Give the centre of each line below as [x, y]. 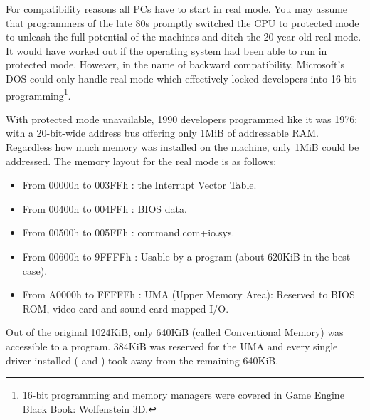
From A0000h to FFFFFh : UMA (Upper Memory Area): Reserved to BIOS [189, 294]
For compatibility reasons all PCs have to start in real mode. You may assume [177, 9]
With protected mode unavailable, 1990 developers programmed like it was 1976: [182, 119]
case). [35, 270]
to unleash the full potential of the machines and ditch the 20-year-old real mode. [184, 37]
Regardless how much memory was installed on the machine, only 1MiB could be [183, 147]
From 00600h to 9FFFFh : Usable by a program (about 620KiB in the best [186, 256]
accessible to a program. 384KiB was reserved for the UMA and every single [172, 346]
